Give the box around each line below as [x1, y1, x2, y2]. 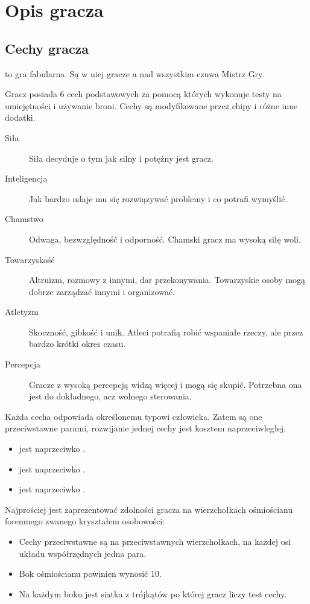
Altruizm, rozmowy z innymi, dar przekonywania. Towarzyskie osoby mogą [29, 273, 306, 286]
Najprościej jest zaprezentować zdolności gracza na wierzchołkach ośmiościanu [5, 503, 293, 515]
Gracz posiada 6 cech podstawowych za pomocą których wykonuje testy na [5, 87, 282, 100]
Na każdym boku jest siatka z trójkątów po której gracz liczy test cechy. [19, 587, 287, 600]
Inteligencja [5, 172, 48, 185]
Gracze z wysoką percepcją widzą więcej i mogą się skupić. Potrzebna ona [29, 378, 302, 390]
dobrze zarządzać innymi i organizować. [29, 285, 175, 297]
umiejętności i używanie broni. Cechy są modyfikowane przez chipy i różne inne [5, 99, 298, 112]
